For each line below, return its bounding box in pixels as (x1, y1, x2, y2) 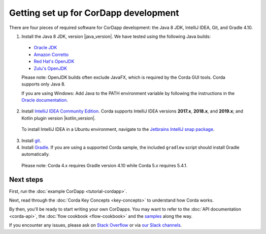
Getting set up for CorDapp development (9, 7, 179, 18)
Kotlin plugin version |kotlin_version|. (21, 115, 96, 121)
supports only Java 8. (21, 81, 66, 87)
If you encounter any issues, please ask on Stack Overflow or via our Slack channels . (9, 222, 182, 228)
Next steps (9, 175, 43, 184)
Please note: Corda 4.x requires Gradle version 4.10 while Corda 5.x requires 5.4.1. (21, 162, 188, 168)
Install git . (21, 138, 41, 144)
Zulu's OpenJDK (33, 65, 67, 71)
